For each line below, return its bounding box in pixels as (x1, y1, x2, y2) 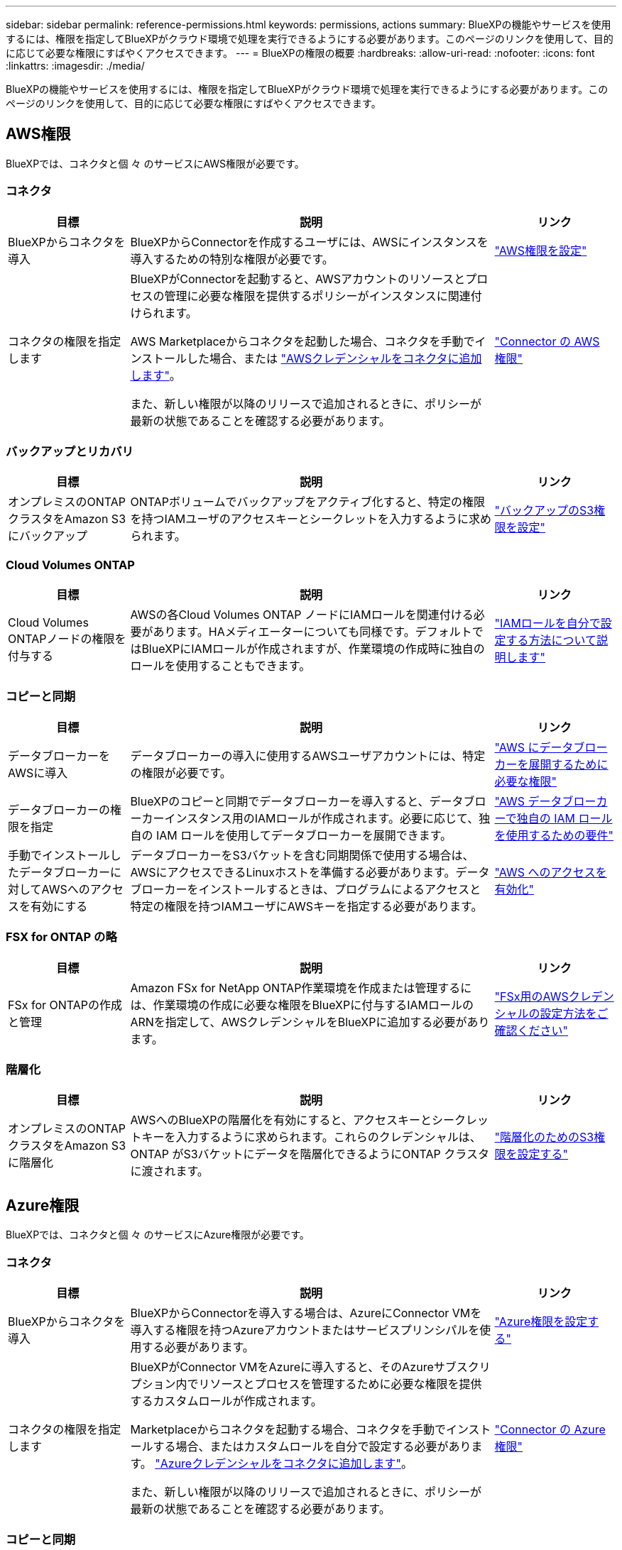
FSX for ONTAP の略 (6, 930, 117, 945)
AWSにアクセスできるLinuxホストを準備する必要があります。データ (130, 864, 490, 879)
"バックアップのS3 (494, 503, 594, 518)
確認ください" (494, 1023, 569, 1038)
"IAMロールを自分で (494, 616, 601, 631)
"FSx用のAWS (494, 989, 569, 1004)
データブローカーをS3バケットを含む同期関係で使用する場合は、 (130, 847, 474, 862)
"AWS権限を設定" (494, 243, 587, 258)
